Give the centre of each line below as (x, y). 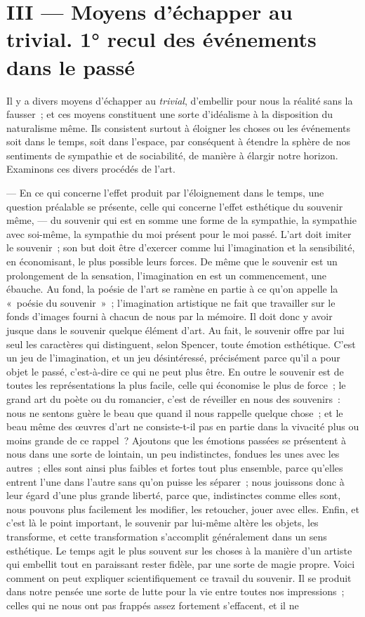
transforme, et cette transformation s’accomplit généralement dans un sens (167, 536)
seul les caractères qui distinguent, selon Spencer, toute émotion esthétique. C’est (181, 344)
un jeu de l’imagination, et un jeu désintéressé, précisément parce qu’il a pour (173, 358)
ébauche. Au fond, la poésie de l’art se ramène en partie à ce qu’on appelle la (172, 289)
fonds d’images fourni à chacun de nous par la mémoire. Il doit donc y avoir (170, 316)
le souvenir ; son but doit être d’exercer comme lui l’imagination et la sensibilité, (181, 247)
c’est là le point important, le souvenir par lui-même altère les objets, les (162, 523)
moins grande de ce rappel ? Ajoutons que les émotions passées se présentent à (177, 440)
